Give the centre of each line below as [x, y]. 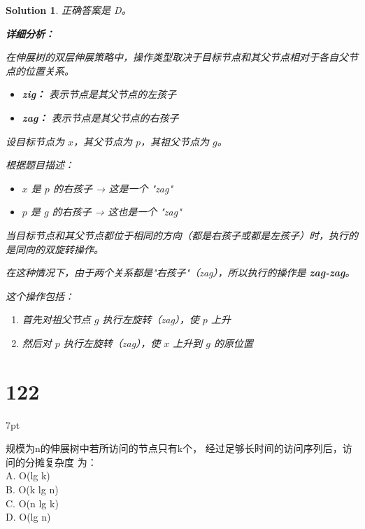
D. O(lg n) [28, 517]
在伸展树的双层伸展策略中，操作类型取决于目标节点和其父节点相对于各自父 [177, 57]
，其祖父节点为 [175, 141]
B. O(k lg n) [32, 489]
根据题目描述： [40, 165]
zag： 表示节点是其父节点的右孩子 [100, 117]
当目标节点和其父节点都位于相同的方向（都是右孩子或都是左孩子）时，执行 [177, 235]
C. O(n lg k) [32, 503]
